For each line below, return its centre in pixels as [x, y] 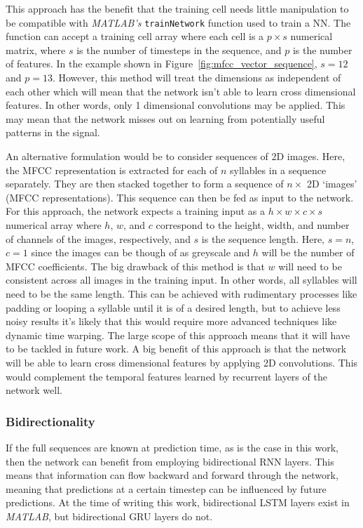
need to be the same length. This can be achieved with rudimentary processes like [181, 293]
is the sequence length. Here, [263, 238]
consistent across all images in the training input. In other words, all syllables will [181, 280]
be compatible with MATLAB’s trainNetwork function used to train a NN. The [178, 22]
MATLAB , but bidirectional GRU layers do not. [109, 516]
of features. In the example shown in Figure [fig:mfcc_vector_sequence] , [162, 64]
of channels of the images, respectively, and [98, 238]
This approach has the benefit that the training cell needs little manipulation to [177, 8]
